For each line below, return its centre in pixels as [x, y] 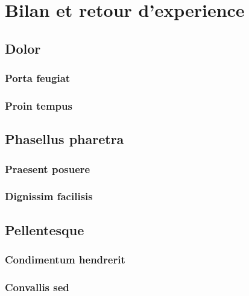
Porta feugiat [38, 78]
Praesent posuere [48, 168]
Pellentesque [45, 229]
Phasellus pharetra [65, 139]
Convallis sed [37, 287]
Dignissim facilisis [49, 196]
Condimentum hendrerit [65, 260]
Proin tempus [39, 105]
